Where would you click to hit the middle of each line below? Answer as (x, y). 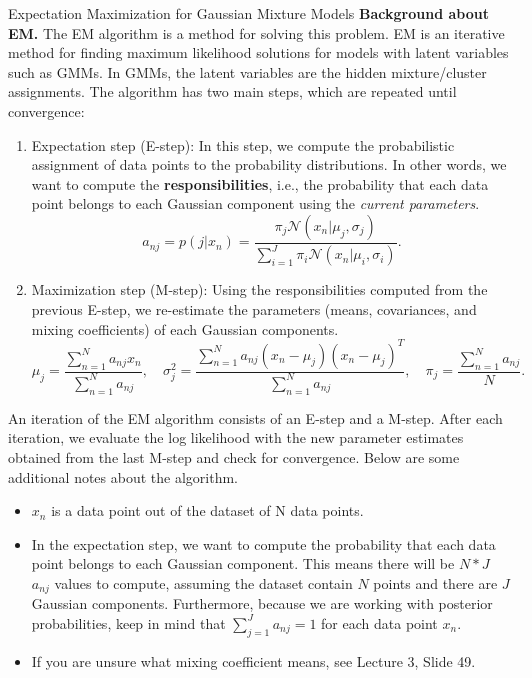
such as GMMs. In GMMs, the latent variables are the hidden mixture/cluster (247, 71)
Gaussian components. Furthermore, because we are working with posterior (262, 603)
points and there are (435, 582)
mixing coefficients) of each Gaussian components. (185, 328)
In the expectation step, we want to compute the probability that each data (263, 543)
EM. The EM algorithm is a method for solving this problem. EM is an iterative (256, 32)
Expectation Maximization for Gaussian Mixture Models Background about (248, 13)
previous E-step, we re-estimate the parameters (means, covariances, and (254, 308)
